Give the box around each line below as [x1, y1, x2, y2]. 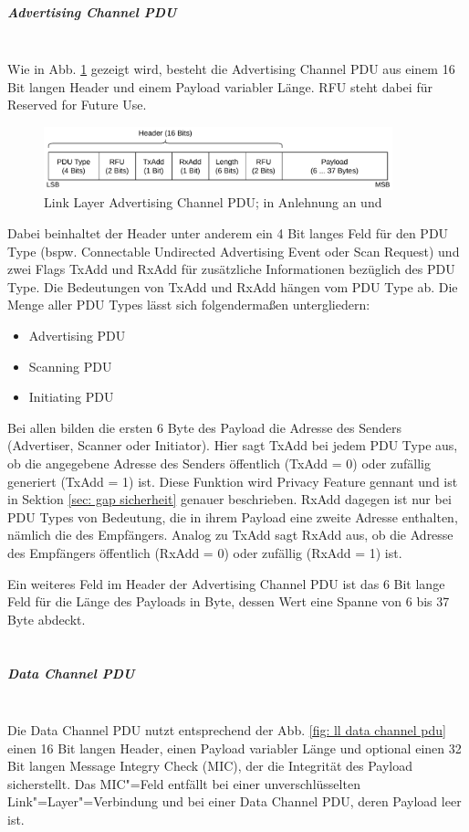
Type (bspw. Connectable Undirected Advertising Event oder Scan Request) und [7, 241, 460, 260]
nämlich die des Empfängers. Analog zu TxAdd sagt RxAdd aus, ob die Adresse [7, 525, 453, 544]
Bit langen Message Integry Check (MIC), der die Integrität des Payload [7, 756, 413, 775]
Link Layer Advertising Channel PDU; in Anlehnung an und [44, 193, 382, 212]
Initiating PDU [28, 387, 114, 406]
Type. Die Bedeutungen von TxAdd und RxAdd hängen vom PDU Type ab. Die [7, 277, 458, 296]
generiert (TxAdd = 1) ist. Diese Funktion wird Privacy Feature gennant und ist [7, 471, 458, 490]
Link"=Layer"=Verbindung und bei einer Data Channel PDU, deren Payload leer [7, 792, 462, 811]
